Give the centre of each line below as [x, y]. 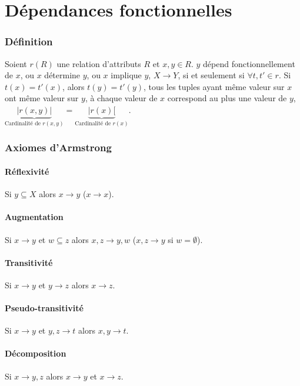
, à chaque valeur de [121, 98]
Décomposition [36, 353]
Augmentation [34, 217]
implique [126, 75]
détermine [62, 75]
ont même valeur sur [42, 98]
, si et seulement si [211, 75]
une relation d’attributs [99, 63]
